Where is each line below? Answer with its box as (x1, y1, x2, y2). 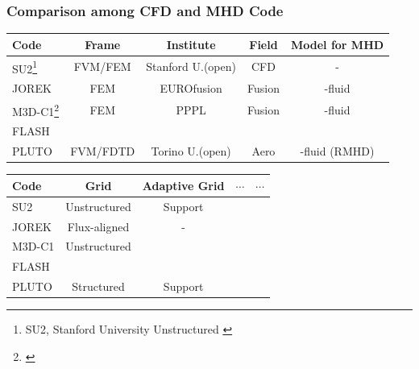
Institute (166, 35, 216, 52)
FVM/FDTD (70, 143, 135, 160)
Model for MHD (290, 35, 384, 52)
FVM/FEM (73, 58, 131, 75)
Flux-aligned (67, 218, 130, 234)
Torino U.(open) (151, 143, 231, 160)
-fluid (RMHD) (300, 143, 375, 160)
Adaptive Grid (142, 176, 225, 193)
